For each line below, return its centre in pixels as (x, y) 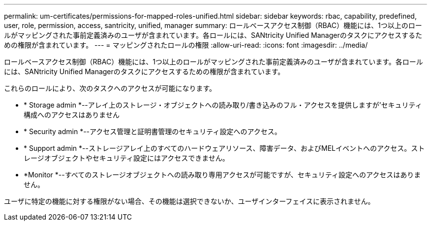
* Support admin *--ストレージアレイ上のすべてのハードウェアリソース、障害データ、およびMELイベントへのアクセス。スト (224, 148)
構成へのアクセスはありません (72, 115)
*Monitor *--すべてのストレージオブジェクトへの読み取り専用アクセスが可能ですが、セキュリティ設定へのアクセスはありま (222, 175)
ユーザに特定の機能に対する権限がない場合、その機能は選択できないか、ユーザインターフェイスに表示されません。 (189, 201)
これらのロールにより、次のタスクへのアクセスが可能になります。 (110, 88)
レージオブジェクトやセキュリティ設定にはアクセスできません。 (126, 158)
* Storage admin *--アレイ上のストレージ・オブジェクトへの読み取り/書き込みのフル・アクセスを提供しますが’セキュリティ (223, 105)
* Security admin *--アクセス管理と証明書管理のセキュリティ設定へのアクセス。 (153, 131)
